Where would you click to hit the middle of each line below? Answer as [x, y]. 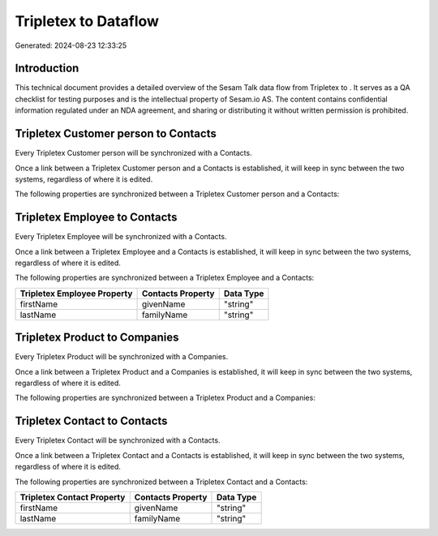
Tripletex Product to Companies [97, 338]
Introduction [47, 69]
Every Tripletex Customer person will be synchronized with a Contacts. [133, 153]
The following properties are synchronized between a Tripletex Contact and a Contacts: [161, 482]
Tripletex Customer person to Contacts [116, 134]
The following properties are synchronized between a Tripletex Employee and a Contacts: [165, 278]
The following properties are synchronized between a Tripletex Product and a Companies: [165, 398]
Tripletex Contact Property [73, 497]
